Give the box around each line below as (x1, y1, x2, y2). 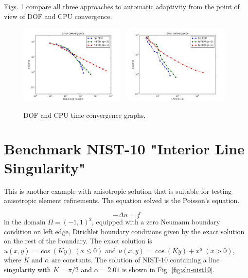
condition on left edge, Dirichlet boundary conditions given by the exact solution (4, 226, 245, 236)
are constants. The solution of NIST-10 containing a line (51, 255, 220, 265)
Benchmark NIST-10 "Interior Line (4, 138, 245, 158)
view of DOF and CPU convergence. (4, 11, 112, 21)
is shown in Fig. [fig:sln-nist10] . (122, 264, 215, 275)
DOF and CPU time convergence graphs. (23, 110, 146, 120)
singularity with (4, 264, 51, 275)
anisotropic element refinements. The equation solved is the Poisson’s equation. (4, 195, 240, 205)
